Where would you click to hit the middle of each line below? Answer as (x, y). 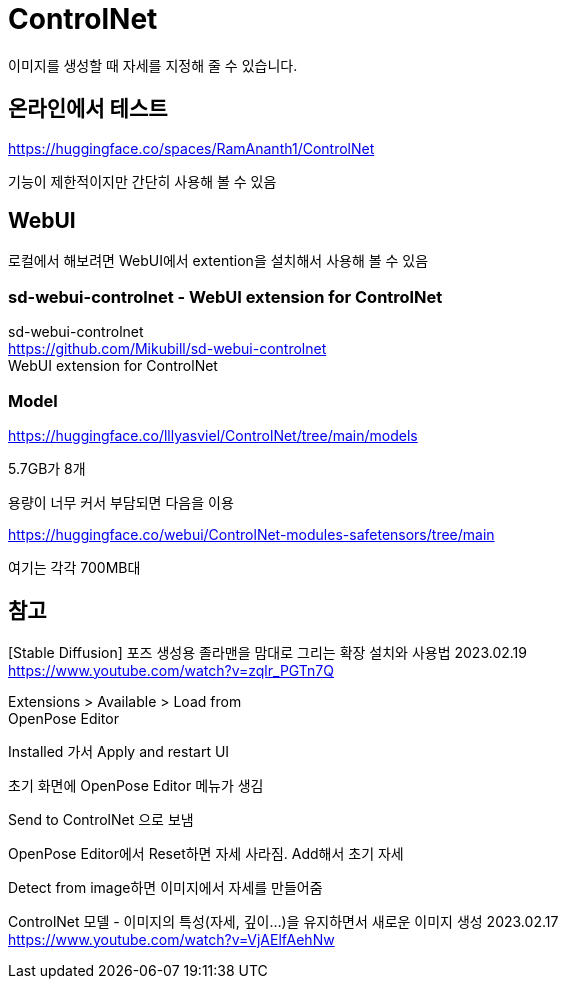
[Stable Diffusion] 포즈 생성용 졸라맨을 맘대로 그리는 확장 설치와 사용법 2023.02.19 (267, 652)
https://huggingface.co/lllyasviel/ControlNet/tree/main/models (213, 435)
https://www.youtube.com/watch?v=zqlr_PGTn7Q (171, 670)
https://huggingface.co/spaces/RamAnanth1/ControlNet (191, 148)
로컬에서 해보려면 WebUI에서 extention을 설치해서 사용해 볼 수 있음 (218, 261)
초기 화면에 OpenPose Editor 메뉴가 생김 (136, 785)
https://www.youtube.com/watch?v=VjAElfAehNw (171, 939)
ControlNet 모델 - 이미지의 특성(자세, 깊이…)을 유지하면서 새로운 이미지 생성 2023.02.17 (283, 921)
